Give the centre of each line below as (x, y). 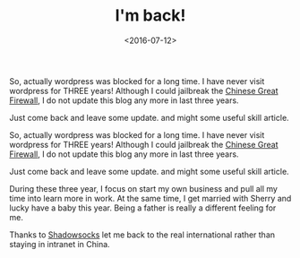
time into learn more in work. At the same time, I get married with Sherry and (150, 198)
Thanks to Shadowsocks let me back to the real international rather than (142, 235)
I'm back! (150, 16)
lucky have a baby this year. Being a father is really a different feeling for (143, 208)
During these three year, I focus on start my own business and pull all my (143, 188)
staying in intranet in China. (60, 244)
